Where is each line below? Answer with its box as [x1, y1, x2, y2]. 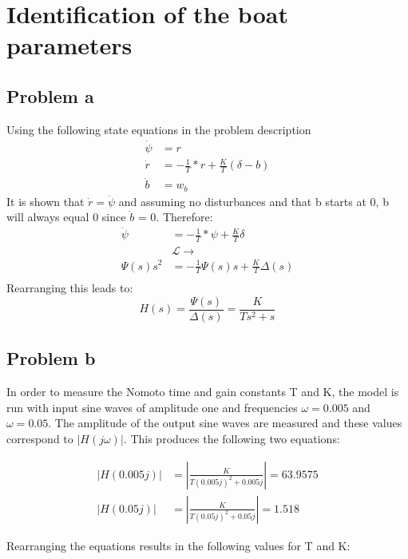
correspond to [6, 430, 73, 447]
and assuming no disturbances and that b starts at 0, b [118, 192, 389, 209]
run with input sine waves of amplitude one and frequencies [6, 398, 298, 415]
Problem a [6, 83, 94, 108]
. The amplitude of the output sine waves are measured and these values [48, 414, 402, 431]
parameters [6, 29, 133, 61]
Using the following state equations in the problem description [6, 121, 311, 137]
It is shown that [6, 192, 85, 209]
